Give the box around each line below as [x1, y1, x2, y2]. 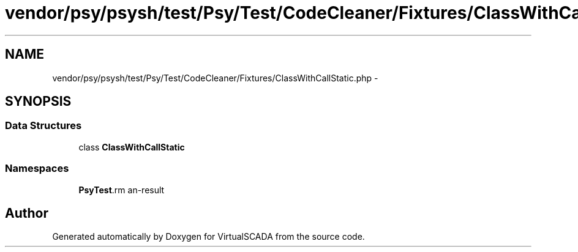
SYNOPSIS [5, 94, 72, 109]
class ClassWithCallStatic [78, 141, 185, 152]
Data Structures [5, 119, 82, 132]
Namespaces [5, 162, 69, 175]
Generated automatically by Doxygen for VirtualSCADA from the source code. [52, 231, 365, 242]
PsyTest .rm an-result [78, 184, 165, 195]
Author [5, 205, 48, 221]
